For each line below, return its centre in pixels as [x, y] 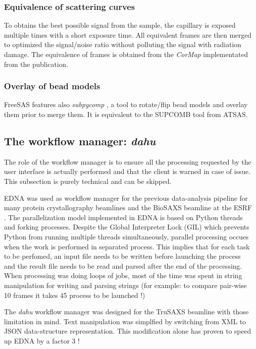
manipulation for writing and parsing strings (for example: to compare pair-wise [126, 285]
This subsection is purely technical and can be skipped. [88, 181]
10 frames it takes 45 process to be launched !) [75, 295]
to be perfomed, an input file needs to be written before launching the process [122, 256]
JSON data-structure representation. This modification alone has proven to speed [128, 331]
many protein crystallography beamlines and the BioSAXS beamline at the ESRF [128, 207]
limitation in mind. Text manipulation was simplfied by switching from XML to [125, 321]
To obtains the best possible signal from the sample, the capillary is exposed [120, 25]
